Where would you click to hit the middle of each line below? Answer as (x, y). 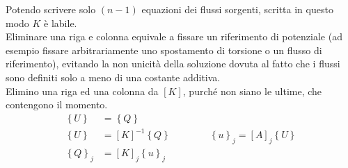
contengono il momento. (57, 104)
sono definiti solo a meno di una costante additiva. (113, 77)
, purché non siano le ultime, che (252, 91)
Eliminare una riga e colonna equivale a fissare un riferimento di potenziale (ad (174, 36)
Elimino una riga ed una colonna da (82, 91)
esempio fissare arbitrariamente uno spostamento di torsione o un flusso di (164, 50)
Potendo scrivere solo (51, 9)
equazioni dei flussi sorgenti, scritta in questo (237, 9)
